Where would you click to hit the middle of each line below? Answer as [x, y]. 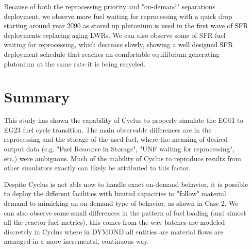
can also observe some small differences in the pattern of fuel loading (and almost [125, 212]
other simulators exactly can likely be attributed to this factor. [97, 168]
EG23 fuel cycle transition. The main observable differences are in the [108, 129]
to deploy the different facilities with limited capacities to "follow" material [115, 193]
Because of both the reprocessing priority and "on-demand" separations [110, 6]
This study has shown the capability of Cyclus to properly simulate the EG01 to [124, 120]
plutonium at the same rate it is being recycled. [75, 63]
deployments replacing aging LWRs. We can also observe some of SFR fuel [115, 35]
